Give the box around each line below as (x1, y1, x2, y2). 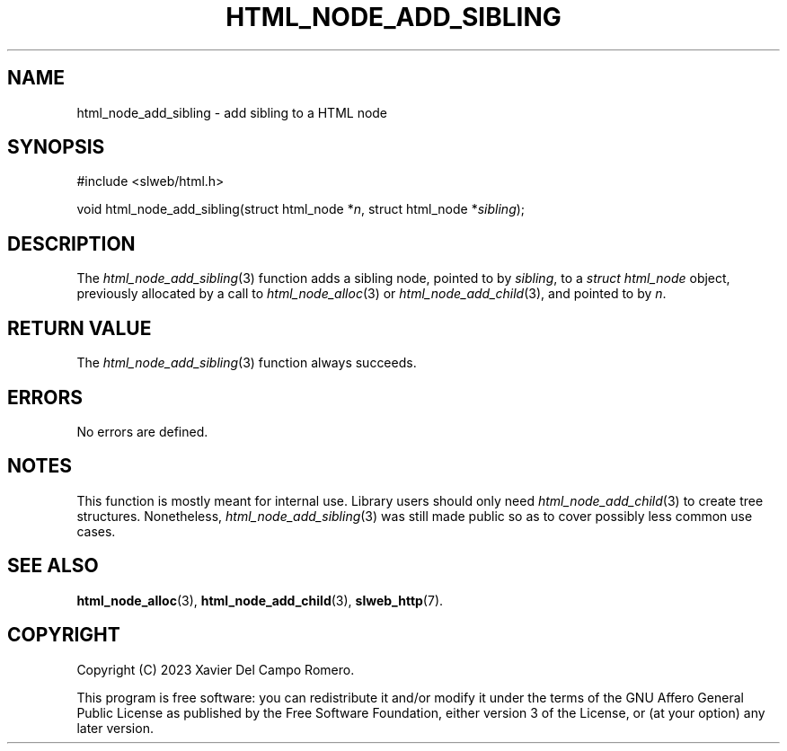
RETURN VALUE (7, 316, 152, 340)
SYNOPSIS (7, 136, 105, 159)
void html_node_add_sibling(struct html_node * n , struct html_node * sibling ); (76, 201, 526, 217)
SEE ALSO (7, 554, 99, 578)
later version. (76, 720, 154, 736)
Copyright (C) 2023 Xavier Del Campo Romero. (76, 661, 355, 677)
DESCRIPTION (7, 232, 136, 255)
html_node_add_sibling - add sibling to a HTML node (76, 104, 388, 120)
